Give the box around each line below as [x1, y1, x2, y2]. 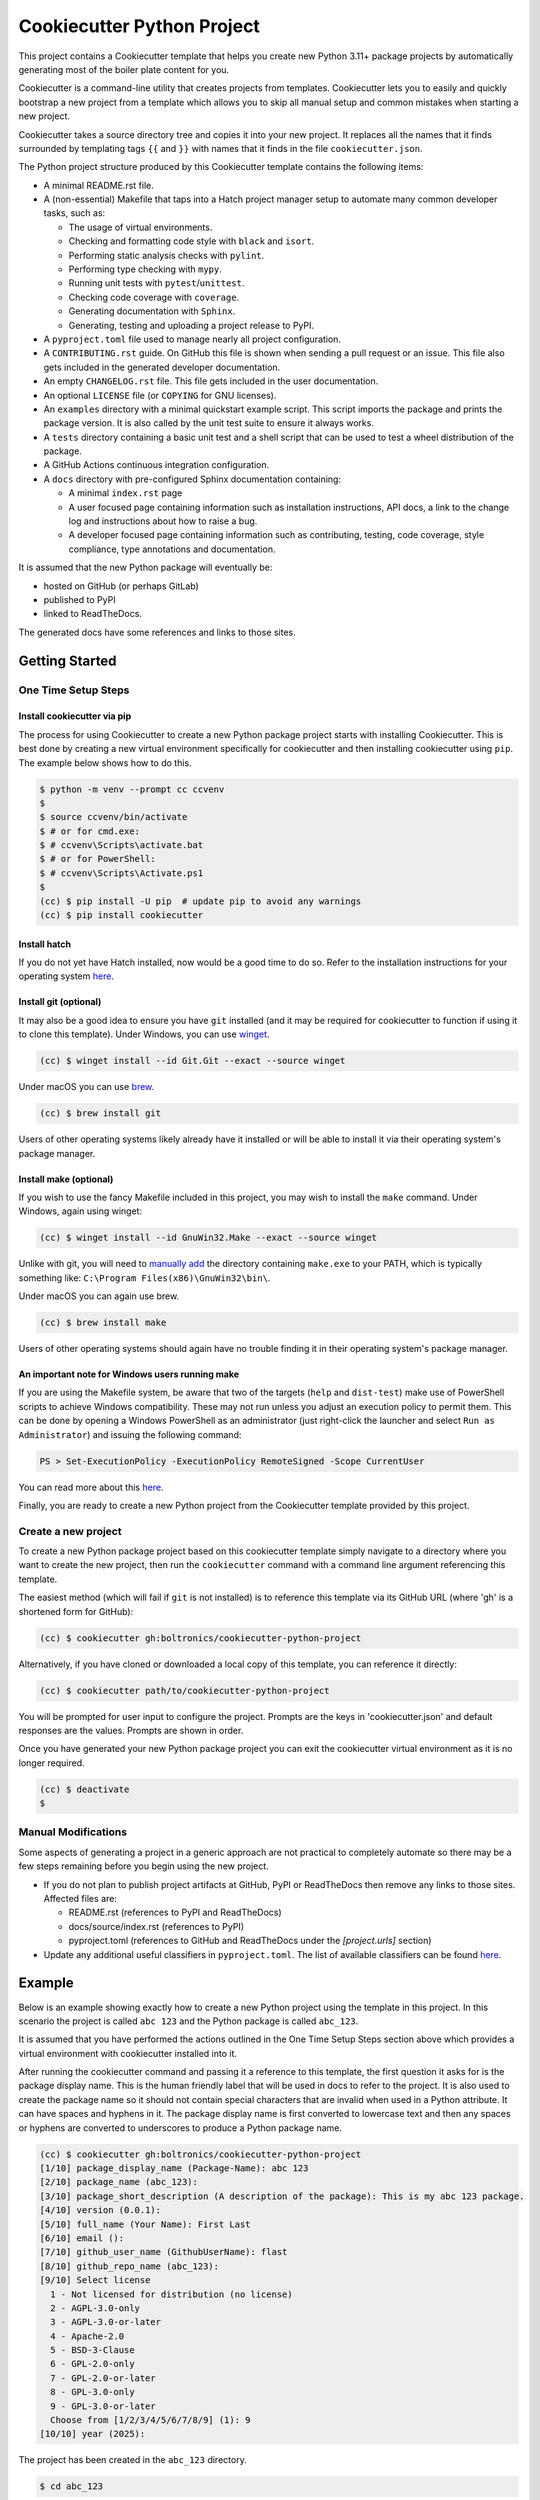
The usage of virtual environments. [68, 221, 213, 233]
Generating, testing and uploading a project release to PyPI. [68, 319, 315, 331]
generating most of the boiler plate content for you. [18, 63, 230, 75]
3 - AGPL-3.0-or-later [50, 2316, 162, 2328]
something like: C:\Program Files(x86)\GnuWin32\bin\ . [18, 1271, 271, 1284]
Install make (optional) [18, 1173, 114, 1185]
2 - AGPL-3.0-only [50, 2302, 140, 2314]
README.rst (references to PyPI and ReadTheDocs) [68, 1906, 282, 1919]
